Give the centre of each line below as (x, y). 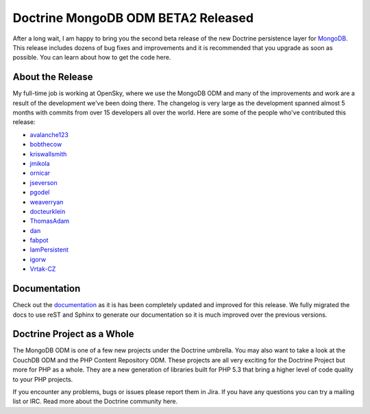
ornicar (40, 173)
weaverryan (47, 202)
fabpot (39, 241)
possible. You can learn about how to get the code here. (92, 58)
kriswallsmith (48, 154)
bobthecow (46, 145)
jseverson (44, 182)
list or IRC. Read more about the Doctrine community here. (95, 402)
